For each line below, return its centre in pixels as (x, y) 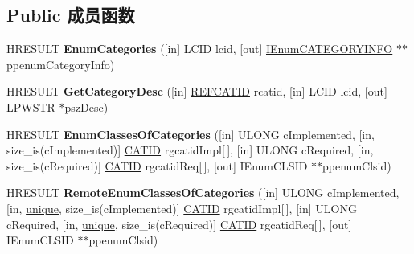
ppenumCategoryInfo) (61, 64)
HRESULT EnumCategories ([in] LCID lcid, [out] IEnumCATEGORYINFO (200, 49)
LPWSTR (31, 107)
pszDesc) (86, 107)
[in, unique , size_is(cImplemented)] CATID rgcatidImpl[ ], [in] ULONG (182, 208)
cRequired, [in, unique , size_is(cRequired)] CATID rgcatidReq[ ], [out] (179, 224)
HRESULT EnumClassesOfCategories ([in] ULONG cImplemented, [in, (191, 134)
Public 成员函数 (71, 15)
